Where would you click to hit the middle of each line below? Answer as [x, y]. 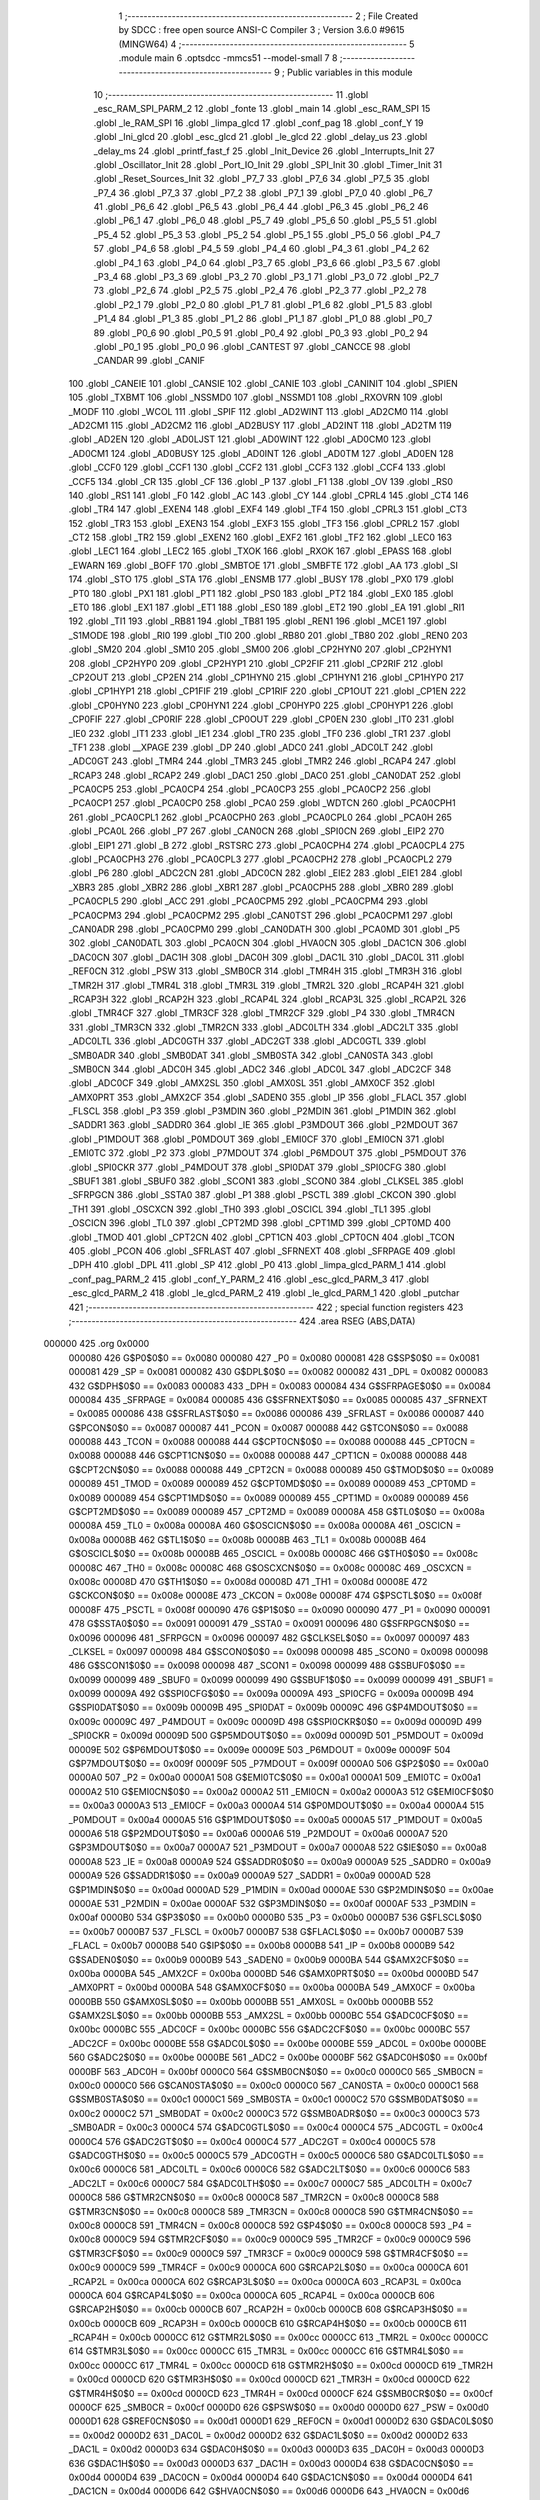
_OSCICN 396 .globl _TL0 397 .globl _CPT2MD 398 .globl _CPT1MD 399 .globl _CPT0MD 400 [259, 1223]
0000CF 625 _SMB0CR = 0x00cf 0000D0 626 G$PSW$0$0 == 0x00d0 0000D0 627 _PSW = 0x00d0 [279, 2407]
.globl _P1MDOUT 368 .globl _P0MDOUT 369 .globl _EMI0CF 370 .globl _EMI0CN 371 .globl [256, 1139]
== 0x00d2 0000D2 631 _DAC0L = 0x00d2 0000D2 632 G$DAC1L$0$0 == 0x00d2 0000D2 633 [268, 2435]
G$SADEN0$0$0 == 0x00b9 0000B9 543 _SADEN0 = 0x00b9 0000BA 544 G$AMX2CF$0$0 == [269, 1959]
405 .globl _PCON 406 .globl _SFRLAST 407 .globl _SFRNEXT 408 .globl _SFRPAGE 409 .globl [262, 1251]
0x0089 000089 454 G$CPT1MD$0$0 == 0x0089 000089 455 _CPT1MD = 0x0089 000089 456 [268, 1497]
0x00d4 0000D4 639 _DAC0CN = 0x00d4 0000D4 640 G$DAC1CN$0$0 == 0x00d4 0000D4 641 [270, 2477]
